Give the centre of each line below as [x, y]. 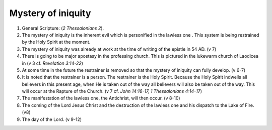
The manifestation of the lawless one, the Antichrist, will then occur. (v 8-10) [101, 98]
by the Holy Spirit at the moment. [56, 42]
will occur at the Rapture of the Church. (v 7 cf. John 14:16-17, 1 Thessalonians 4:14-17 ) [112, 91]
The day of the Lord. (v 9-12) [52, 119]
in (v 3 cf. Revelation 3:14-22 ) [52, 63]
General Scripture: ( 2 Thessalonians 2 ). [63, 28]
